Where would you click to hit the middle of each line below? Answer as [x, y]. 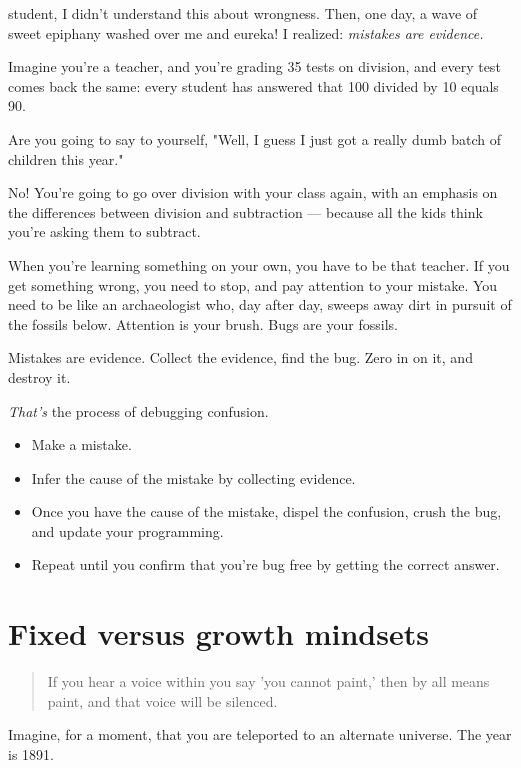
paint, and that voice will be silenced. [162, 700]
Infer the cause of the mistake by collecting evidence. [193, 477]
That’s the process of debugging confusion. [138, 410]
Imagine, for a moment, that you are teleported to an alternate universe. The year [260, 734]
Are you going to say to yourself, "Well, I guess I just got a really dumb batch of [254, 138]
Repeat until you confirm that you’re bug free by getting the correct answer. [265, 564]
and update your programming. [127, 530]
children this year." [66, 158]
